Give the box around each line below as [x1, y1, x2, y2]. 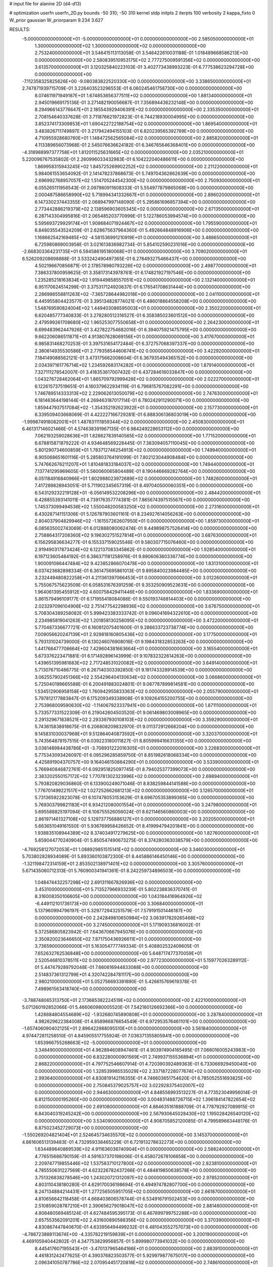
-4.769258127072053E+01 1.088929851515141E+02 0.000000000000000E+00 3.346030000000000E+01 [22, 846, 245, 852]
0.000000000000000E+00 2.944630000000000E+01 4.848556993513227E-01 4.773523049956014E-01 [34, 1089, 257, 1095]
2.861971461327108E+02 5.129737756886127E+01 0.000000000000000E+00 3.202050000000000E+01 [34, 816, 255, 822]
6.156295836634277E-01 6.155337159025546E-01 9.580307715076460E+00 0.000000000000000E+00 [34, 539, 254, 545]
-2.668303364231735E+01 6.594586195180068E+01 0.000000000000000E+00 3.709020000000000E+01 [22, 248, 247, 254]
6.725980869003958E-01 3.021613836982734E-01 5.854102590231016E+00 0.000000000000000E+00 [34, 241, 255, 247]
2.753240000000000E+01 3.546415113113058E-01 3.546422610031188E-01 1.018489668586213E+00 [34, 50, 248, 56]
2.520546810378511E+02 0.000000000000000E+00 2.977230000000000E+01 [34, 957, 202, 963]
